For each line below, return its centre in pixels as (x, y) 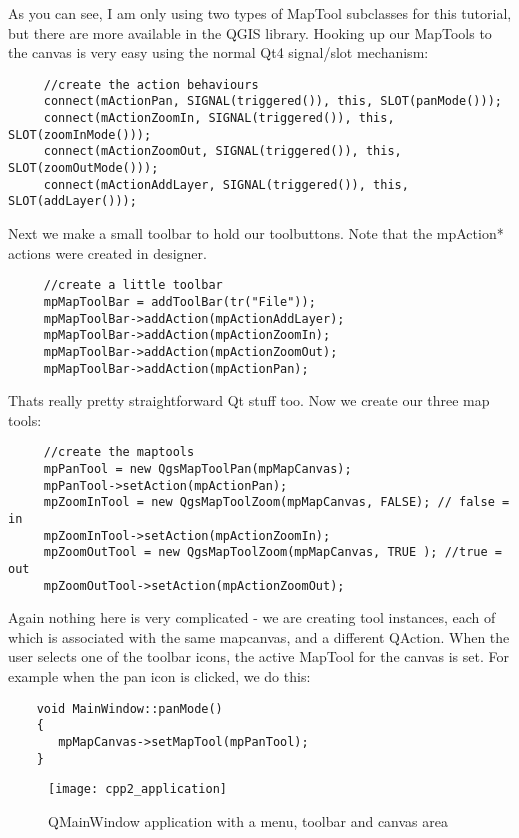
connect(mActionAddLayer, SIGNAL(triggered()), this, (226, 184)
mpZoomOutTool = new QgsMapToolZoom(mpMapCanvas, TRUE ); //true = (272, 552)
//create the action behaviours (151, 84)
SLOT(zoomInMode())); (80, 134)
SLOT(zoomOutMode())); (83, 168)
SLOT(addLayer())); (72, 201)
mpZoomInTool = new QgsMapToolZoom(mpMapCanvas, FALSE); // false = (276, 502)
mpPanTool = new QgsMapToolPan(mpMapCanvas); (197, 469)
